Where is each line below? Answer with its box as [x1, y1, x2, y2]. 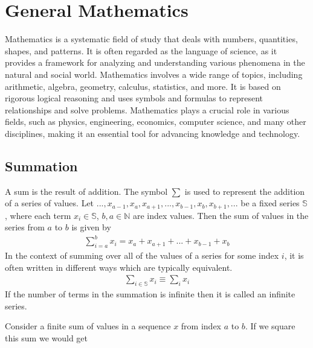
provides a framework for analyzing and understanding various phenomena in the [5, 56, 305, 69]
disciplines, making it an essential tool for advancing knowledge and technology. [5, 127, 300, 139]
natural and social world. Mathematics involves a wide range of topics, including [5, 68, 303, 80]
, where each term [5, 209, 71, 221]
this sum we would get [5, 332, 88, 344]
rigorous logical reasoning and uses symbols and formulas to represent [5, 92, 263, 104]
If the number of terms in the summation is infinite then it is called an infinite [5, 288, 295, 300]
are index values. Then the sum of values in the [132, 209, 309, 221]
